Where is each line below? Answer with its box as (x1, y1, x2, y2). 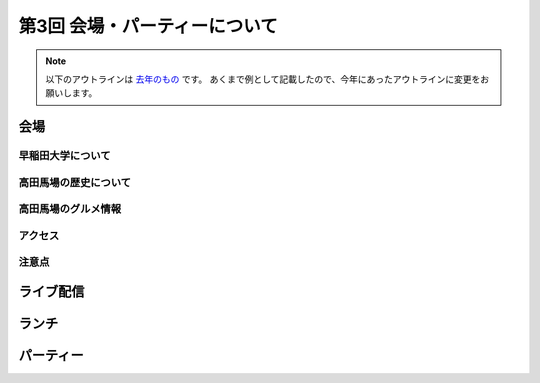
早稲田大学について (18, 149, 111, 163)
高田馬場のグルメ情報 (18, 202, 122, 216)
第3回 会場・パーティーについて (18, 15, 279, 37)
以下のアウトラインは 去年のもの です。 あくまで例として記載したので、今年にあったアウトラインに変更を (45, 73, 481, 85)
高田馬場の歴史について (18, 175, 132, 189)
